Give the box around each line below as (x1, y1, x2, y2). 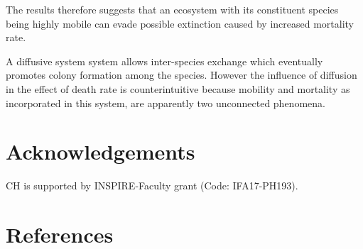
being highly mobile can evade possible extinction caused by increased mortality (6, 16, 354, 31)
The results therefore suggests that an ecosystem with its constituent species (6, 2, 339, 16)
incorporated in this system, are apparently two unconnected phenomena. (6, 95, 325, 110)
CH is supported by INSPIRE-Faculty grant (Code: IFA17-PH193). (6, 178, 298, 193)
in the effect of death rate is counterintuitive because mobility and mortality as (6, 81, 350, 96)
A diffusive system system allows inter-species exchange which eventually (6, 53, 323, 68)
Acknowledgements (6, 137, 195, 166)
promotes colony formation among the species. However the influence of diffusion (6, 67, 357, 82)
